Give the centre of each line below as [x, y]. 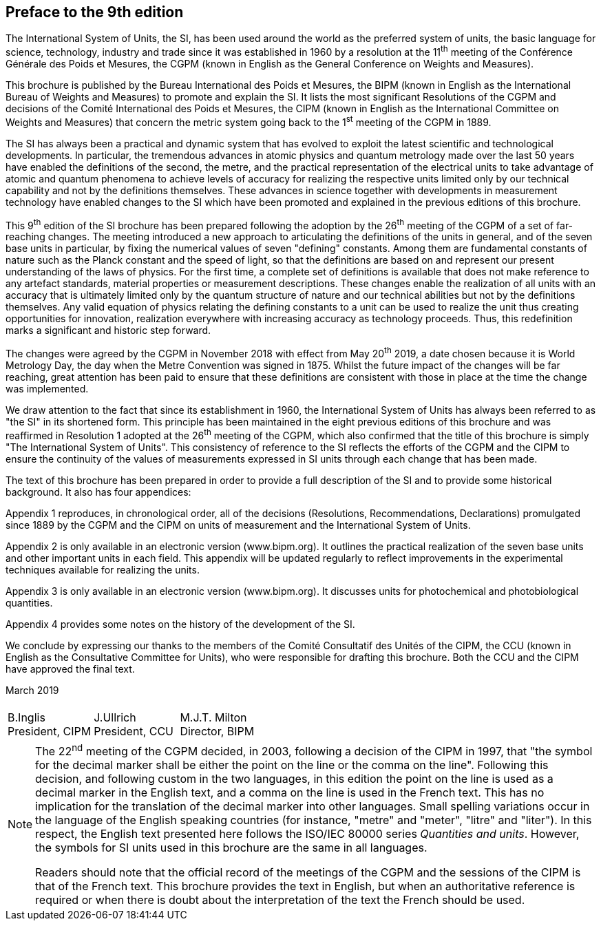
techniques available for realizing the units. [103, 569]
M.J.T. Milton [213, 717]
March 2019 [32, 690]
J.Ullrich [115, 717]
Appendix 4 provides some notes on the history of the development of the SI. [180, 624]
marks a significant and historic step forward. [108, 330]
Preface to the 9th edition [95, 12]
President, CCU [134, 731]
